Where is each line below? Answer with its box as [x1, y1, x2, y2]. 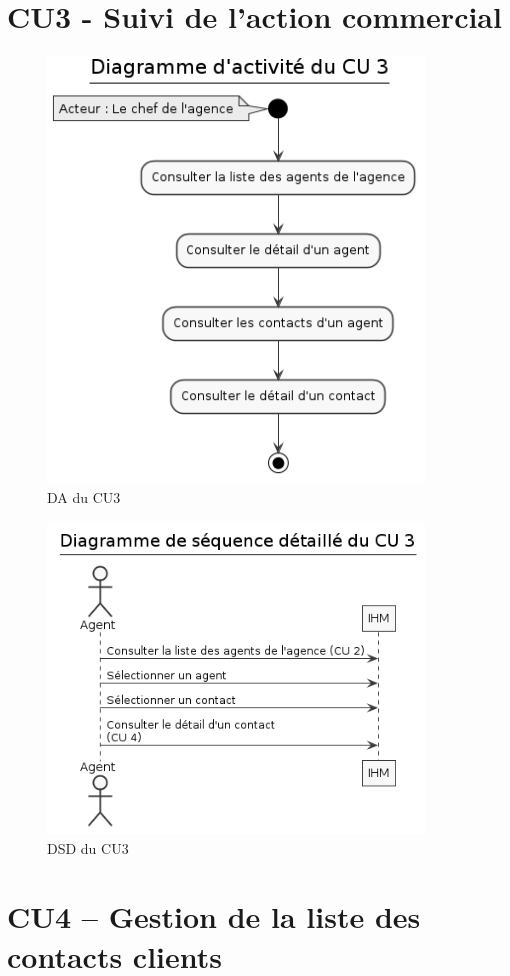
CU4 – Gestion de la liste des [7, 896, 421, 937]
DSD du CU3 [47, 837, 129, 858]
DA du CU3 [47, 486, 121, 507]
